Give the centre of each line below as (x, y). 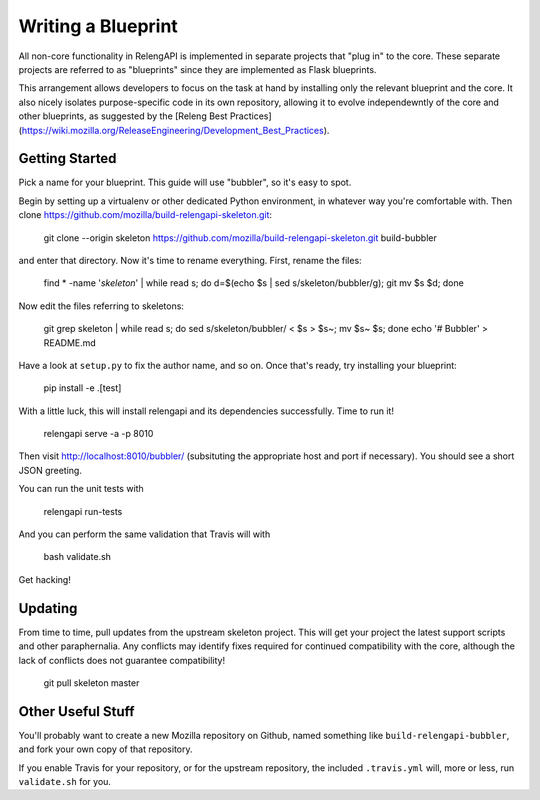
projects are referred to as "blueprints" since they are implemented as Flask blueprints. (197, 69)
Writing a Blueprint (98, 26)
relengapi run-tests (83, 511)
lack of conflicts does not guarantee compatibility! (121, 660)
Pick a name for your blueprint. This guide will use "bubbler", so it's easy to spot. (185, 182)
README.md (70, 342)
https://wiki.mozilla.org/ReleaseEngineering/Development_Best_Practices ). (175, 130)
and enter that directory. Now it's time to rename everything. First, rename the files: (190, 260)
